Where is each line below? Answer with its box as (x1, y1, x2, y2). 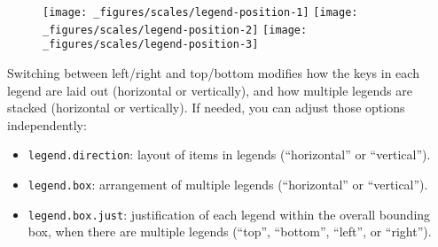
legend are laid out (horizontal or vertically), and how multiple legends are (7, 81, 412, 99)
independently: (7, 115, 87, 134)
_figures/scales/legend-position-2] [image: (43, 23, 308, 36)
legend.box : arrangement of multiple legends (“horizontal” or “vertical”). (27, 175, 428, 193)
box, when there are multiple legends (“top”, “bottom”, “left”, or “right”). (27, 222, 432, 241)
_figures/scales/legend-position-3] (43, 38, 259, 51)
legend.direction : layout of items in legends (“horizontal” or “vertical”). (27, 145, 431, 164)
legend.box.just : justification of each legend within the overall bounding (27, 205, 431, 223)
